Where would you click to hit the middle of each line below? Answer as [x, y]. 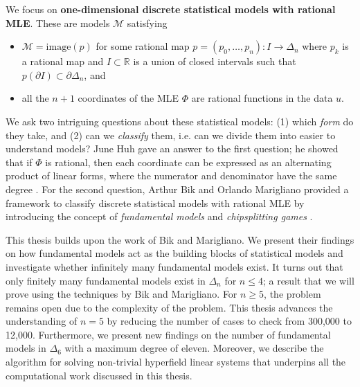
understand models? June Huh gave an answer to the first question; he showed [172, 148]
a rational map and [63, 61]
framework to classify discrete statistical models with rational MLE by [155, 202]
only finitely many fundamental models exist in [106, 280]
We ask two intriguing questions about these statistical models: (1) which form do [180, 121]
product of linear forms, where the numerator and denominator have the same [171, 175]
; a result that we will [308, 280]
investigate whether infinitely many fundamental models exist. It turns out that [174, 266]
